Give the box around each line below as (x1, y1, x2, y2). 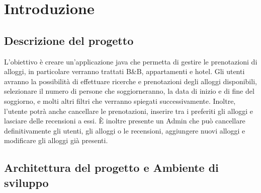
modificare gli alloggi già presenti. (4, 135, 108, 146)
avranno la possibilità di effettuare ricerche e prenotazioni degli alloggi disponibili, (4, 76, 257, 86)
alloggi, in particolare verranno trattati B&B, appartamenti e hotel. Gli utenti (4, 66, 245, 77)
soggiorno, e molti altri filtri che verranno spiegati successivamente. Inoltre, (4, 95, 236, 106)
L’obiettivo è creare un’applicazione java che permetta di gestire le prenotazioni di (4, 56, 257, 67)
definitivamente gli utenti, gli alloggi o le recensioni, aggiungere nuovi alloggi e (4, 125, 245, 136)
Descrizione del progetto (4, 32, 134, 48)
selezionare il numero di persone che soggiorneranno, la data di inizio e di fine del (4, 86, 254, 96)
